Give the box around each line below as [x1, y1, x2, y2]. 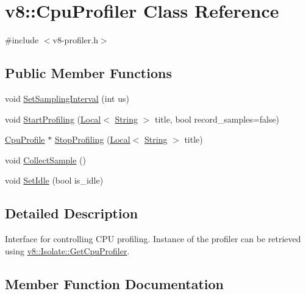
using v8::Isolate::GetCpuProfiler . [5, 244, 130, 257]
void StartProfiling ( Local [5, 112, 101, 125]
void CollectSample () [5, 153, 87, 166]
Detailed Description [5, 204, 138, 223]
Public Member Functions [5, 63, 172, 82]
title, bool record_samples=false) [154, 112, 280, 125]
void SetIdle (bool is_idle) [5, 174, 104, 187]
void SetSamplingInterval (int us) [5, 91, 129, 104]
